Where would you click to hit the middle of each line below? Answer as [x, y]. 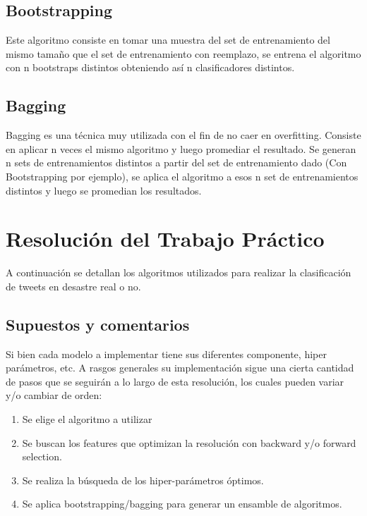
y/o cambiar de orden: [54, 395]
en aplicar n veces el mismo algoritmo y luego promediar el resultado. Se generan [181, 148]
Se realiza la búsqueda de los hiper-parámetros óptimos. [143, 480]
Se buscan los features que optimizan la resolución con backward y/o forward [189, 442]
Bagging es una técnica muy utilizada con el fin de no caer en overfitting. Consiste [183, 135]
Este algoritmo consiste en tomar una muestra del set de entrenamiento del [168, 40]
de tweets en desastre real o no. [73, 286]
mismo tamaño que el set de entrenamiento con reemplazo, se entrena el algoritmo [183, 53]
